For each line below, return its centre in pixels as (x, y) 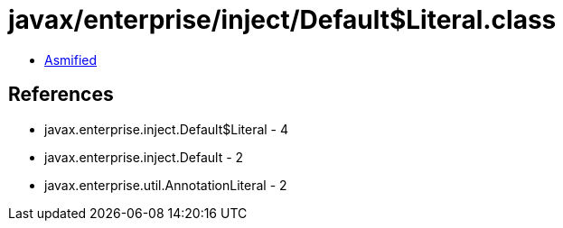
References (61, 95)
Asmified (71, 59)
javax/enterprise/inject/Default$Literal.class (282, 20)
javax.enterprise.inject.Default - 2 (144, 157)
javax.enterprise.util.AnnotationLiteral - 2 (166, 185)
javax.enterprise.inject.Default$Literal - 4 (167, 129)
